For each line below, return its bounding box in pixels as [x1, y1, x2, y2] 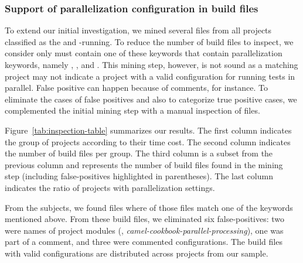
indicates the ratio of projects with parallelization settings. [5, 181, 215, 193]
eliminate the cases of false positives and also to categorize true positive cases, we [5, 93, 297, 105]
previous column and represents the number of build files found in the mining [5, 158, 283, 170]
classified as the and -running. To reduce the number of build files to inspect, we [5, 35, 294, 47]
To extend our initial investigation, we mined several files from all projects [5, 24, 272, 36]
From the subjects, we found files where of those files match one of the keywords [5, 201, 293, 213]
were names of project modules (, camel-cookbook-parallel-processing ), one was [5, 224, 284, 236]
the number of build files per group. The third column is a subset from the [5, 147, 273, 159]
